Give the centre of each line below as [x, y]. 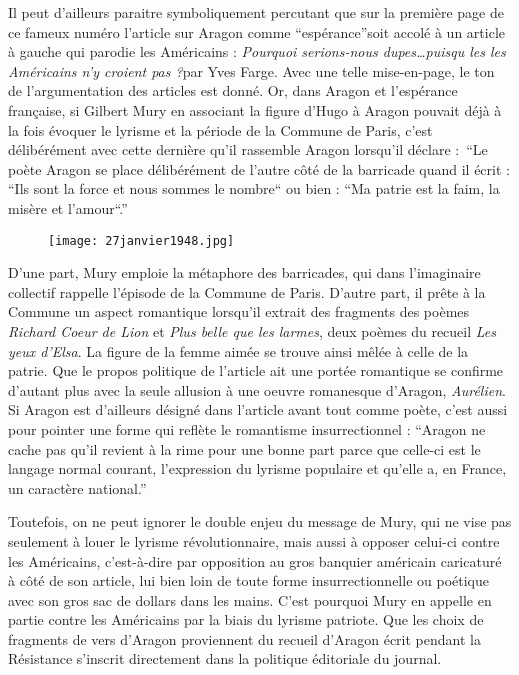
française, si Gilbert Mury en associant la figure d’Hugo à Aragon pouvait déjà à [255, 109]
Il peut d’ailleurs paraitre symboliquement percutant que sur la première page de [256, 12]
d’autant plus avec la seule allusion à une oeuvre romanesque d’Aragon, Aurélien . [257, 389]
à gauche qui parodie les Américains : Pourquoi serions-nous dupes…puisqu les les [257, 51]
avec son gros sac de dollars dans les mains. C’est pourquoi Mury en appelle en [250, 599]
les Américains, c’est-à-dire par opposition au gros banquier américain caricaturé [255, 560]
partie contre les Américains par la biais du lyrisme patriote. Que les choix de [246, 619]
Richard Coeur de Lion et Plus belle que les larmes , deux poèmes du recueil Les [252, 330]
